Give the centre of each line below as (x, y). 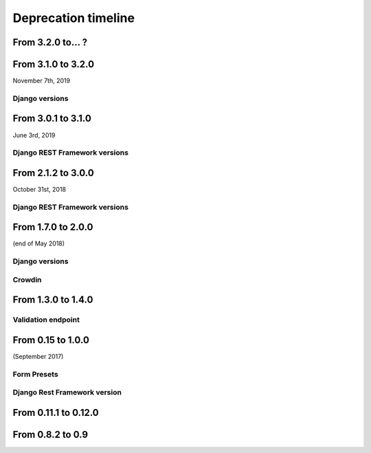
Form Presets (35, 374)
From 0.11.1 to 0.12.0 (56, 413)
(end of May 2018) (39, 243)
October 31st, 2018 (40, 190)
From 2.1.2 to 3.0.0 (53, 173)
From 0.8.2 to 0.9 (50, 435)
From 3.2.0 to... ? (50, 42)
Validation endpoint (46, 320)
